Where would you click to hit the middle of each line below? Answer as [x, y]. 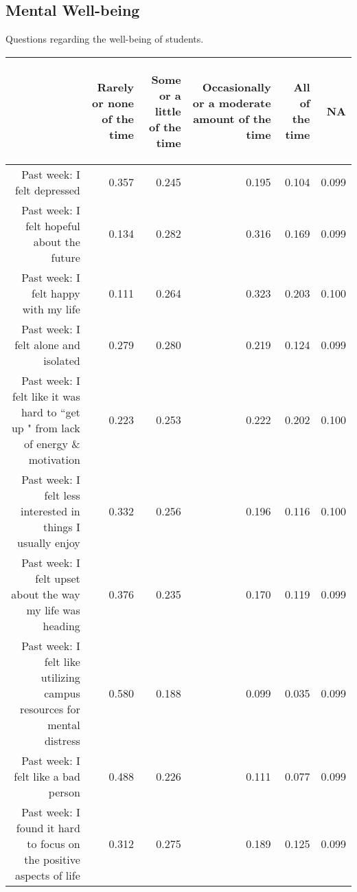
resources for [50, 709]
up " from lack [46, 427]
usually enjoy [49, 542]
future [66, 257]
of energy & [52, 443]
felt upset [58, 578]
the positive [52, 859]
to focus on [54, 843]
